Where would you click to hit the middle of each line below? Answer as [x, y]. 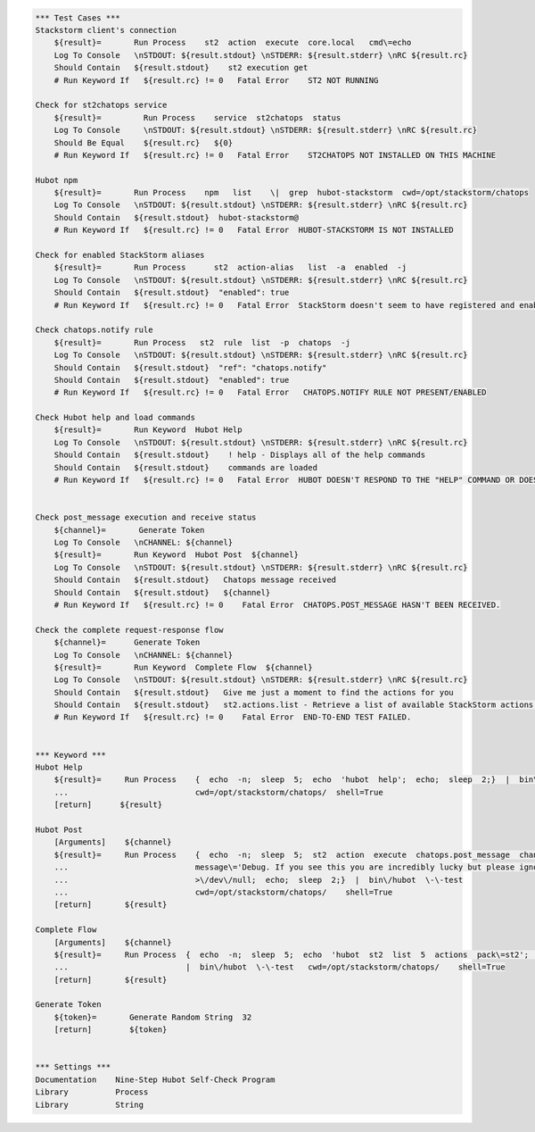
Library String [90, 1104]
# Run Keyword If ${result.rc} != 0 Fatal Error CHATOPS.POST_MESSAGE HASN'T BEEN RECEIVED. [277, 604]
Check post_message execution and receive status [146, 517]
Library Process [92, 1092]
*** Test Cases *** [78, 17]
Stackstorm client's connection [106, 30]
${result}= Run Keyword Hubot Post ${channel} [176, 555]
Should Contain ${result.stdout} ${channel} [162, 592]
